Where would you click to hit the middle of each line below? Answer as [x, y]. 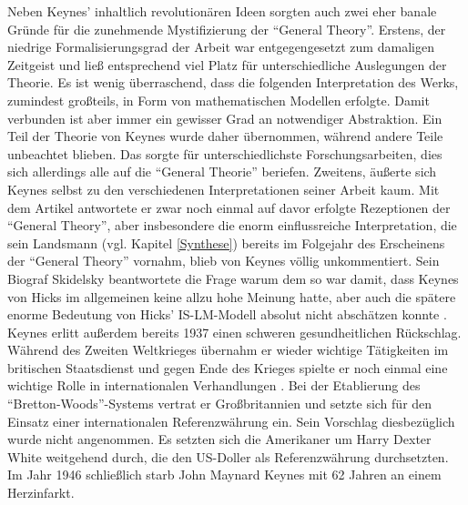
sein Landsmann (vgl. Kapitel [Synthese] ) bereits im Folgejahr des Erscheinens [226, 242]
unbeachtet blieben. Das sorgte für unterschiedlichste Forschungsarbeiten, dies [225, 153]
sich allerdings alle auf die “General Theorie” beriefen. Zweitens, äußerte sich [222, 172]
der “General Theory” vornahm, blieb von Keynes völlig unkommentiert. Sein [224, 261]
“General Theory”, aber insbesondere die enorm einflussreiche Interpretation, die [232, 225]
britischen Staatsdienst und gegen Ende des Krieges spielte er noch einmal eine [228, 367]
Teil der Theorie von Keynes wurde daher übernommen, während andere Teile [225, 136]
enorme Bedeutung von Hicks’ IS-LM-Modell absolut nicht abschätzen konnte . [227, 314]
